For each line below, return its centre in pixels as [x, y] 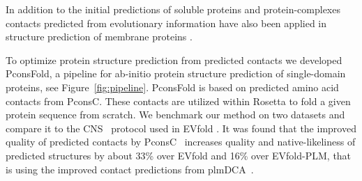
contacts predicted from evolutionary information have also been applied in [166, 23]
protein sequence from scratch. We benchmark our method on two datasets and [175, 115]
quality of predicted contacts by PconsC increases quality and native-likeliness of [181, 142]
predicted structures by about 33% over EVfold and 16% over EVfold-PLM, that [179, 155]
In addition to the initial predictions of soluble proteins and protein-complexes [173, 9]
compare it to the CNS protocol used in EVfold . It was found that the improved [181, 128]
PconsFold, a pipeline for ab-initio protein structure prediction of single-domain [176, 73]
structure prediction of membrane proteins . [99, 37]
